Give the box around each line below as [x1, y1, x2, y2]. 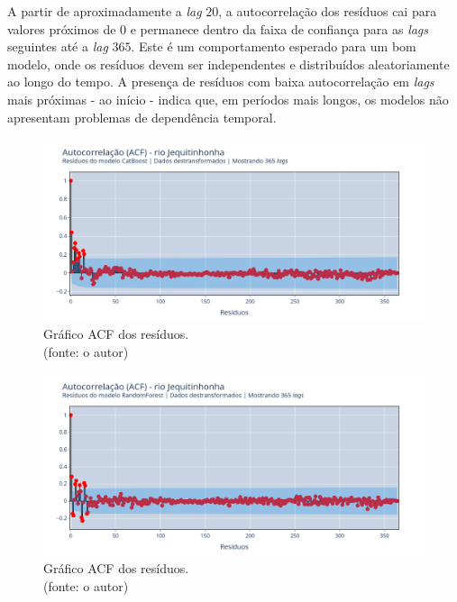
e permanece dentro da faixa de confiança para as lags [130, 19, 429, 38]
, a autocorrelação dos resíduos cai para [218, 2, 437, 20]
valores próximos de [7, 19, 116, 38]
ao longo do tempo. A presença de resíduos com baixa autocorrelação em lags [7, 72, 434, 91]
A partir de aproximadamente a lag [7, 2, 202, 20]
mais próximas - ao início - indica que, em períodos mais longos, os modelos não [7, 89, 449, 108]
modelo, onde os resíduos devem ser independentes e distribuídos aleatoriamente [7, 54, 450, 73]
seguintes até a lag [7, 37, 108, 56]
